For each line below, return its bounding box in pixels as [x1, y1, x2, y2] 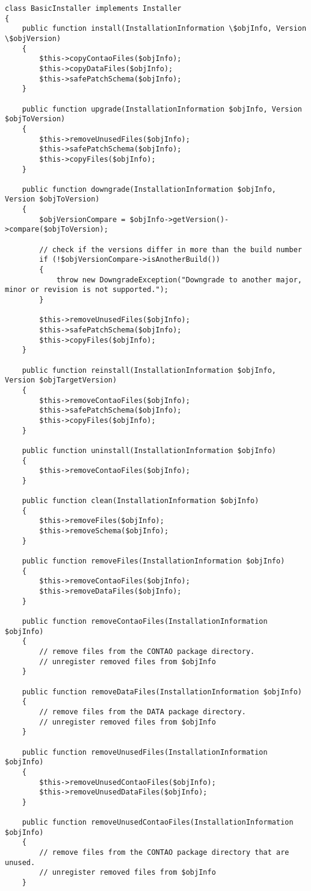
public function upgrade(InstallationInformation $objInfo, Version [22, 104, 302, 113]
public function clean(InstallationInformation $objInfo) [22, 496, 259, 506]
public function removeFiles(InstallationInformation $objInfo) [22, 557, 285, 566]
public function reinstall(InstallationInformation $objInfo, [22, 366, 277, 375]
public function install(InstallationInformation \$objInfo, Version [22, 24, 307, 33]
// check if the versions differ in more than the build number [39, 245, 302, 254]
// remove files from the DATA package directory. [39, 707, 246, 716]
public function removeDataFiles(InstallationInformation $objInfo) [22, 687, 302, 696]
